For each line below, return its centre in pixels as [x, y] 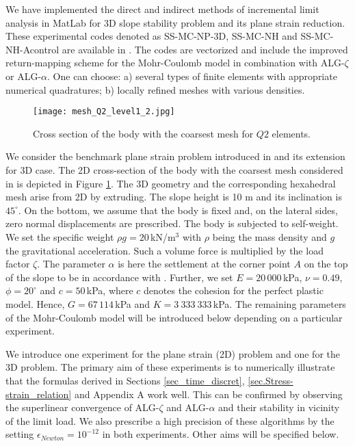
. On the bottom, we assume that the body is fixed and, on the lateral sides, [178, 210]
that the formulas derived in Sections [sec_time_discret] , [125, 380]
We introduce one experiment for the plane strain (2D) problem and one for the [173, 353]
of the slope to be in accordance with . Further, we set [119, 277]
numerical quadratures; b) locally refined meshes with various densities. [155, 89]
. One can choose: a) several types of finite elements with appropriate [192, 76]
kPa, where [110, 290]
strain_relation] [39, 394]
